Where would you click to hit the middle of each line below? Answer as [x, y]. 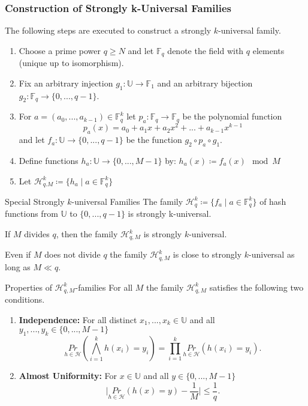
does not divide [73, 254]
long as [18, 266]
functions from [31, 214]
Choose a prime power [60, 50]
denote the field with [206, 50]
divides [37, 234]
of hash [273, 201]
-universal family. [250, 30]
